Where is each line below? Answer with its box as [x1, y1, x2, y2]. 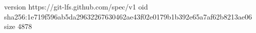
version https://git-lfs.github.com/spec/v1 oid [4, 1, 148, 11]
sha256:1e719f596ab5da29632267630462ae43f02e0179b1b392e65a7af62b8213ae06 [4, 11, 252, 21]
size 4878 [4, 21, 32, 31]
